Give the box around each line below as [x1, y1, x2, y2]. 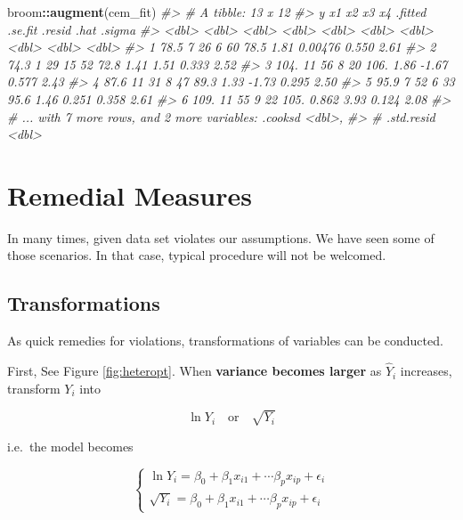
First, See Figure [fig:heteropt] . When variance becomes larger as [7, 362, 382, 380]
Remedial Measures [7, 176, 252, 213]
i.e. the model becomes [7, 436, 134, 455]
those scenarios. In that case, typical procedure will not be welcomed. [7, 246, 386, 264]
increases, [400, 362, 452, 380]
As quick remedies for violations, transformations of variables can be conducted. [7, 331, 443, 350]
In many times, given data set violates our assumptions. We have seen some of [7, 228, 435, 247]
